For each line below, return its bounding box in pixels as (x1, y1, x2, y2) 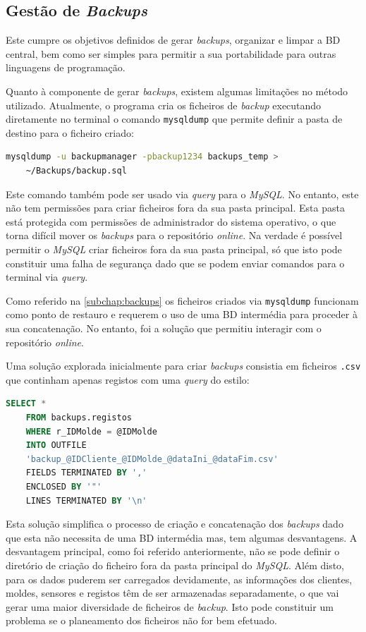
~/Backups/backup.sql (25, 166, 127, 176)
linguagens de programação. (6, 60, 126, 75)
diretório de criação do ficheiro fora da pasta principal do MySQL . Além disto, (6, 557, 345, 572)
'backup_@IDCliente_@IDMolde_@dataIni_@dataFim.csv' (25, 454, 279, 464)
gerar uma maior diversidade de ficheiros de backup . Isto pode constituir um (6, 599, 334, 614)
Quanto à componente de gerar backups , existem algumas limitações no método (6, 83, 348, 98)
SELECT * (6, 399, 47, 409)
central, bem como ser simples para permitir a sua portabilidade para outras (6, 46, 336, 61)
